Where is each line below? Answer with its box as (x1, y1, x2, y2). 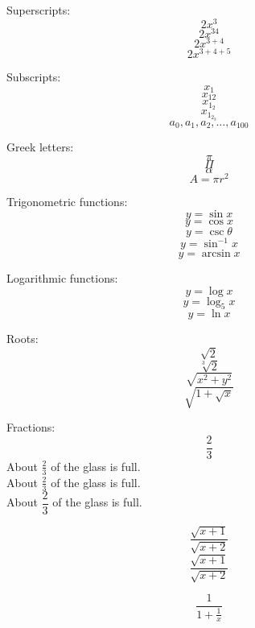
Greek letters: (6, 138, 74, 155)
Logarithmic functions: (6, 270, 118, 287)
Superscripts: (6, 2, 71, 18)
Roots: (6, 330, 39, 347)
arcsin (201, 248, 231, 260)
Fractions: (6, 419, 56, 436)
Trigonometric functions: (6, 192, 128, 209)
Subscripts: (6, 68, 61, 85)
